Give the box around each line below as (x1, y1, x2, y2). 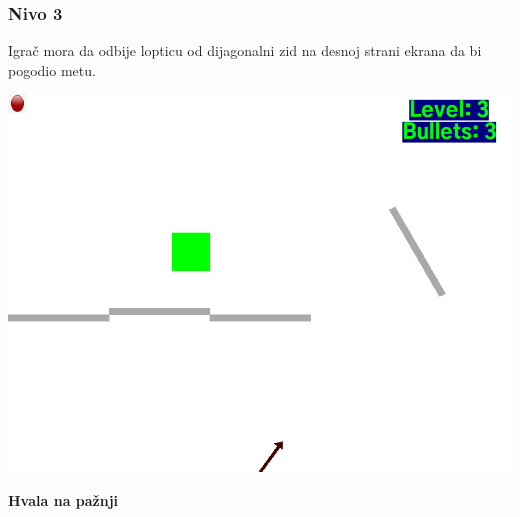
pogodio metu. (8, 59, 96, 80)
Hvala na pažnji (8, 490, 119, 510)
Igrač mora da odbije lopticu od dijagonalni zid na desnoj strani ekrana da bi (8, 40, 482, 61)
